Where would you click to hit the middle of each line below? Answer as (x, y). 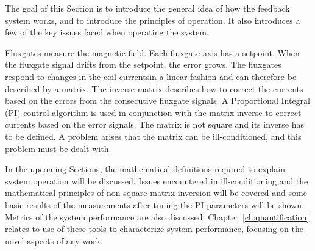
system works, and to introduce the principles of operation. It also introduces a (153, 20)
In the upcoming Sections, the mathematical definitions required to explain (145, 169)
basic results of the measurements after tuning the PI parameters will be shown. (154, 204)
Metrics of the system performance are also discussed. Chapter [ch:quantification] (157, 216)
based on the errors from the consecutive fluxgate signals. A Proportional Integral (157, 100)
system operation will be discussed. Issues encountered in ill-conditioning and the (157, 180)
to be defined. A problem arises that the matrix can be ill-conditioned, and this (153, 136)
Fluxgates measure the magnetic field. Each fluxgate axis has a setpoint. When (152, 52)
